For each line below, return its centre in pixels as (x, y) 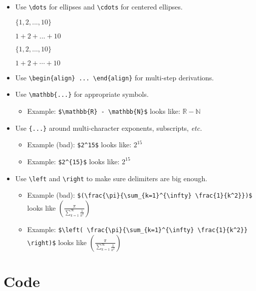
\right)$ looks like (57, 242)
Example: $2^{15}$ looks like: (73, 161)
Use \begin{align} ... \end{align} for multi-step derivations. (115, 77)
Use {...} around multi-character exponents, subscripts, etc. (109, 128)
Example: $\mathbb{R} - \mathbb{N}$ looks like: (104, 111)
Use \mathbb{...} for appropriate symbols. (82, 94)
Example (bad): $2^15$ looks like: (79, 145)
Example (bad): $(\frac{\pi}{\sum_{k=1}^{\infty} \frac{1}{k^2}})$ (140, 195)
